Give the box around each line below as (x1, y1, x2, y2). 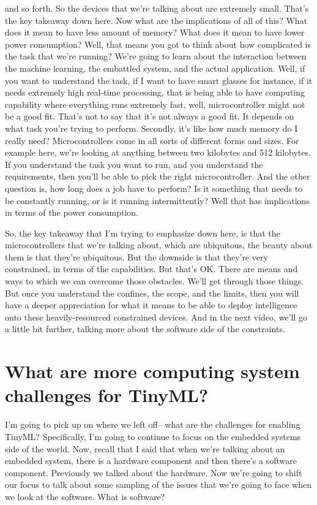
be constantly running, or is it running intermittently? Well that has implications (5, 194, 310, 207)
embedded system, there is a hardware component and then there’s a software (5, 454, 297, 467)
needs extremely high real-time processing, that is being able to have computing (5, 86, 305, 99)
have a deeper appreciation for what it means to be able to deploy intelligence (5, 298, 297, 311)
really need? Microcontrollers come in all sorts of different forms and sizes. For (5, 134, 299, 146)
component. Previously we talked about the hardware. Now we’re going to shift (5, 466, 302, 479)
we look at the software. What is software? (5, 490, 165, 503)
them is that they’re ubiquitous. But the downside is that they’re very (5, 250, 268, 263)
